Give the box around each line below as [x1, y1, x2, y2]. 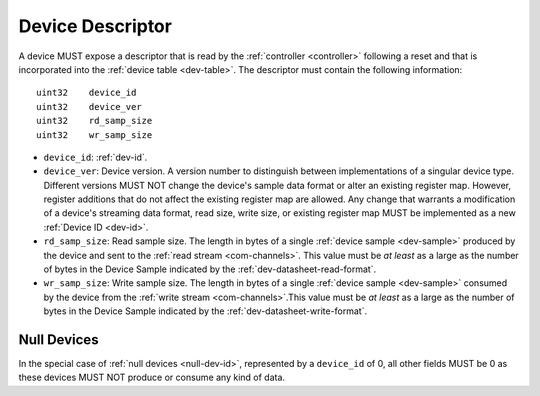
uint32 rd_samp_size [36, 115, 153, 127]
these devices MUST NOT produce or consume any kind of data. [18, 371, 285, 384]
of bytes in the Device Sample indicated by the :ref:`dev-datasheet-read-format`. [43, 263, 377, 275]
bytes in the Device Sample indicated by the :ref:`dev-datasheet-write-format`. [43, 305, 368, 317]
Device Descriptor [18, 15, 172, 37]
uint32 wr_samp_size [36, 129, 153, 140]
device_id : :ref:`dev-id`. [43, 151, 148, 163]
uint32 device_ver [36, 101, 142, 112]
